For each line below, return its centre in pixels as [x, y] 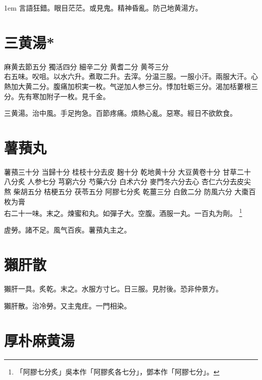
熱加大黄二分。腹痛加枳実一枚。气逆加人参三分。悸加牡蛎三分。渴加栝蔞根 [127, 86]
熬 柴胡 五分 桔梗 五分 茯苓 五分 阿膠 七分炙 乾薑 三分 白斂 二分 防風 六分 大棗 [126, 191]
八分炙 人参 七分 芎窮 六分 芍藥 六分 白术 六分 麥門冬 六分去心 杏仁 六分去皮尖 [128, 181]
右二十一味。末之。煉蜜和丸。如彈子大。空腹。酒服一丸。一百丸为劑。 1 [123, 212]
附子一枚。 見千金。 [78, 96]
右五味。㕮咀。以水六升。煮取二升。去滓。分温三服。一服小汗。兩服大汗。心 [131, 76]
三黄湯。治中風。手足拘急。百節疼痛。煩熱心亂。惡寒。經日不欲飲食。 [120, 113]
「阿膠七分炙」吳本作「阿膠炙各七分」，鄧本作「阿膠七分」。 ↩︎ [118, 372]
